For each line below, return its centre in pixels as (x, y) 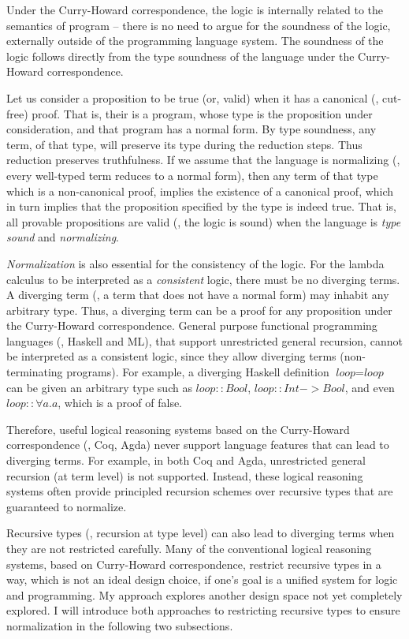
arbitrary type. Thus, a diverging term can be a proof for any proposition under (199, 310)
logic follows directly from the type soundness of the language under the (180, 56)
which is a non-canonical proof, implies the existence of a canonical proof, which (200, 191)
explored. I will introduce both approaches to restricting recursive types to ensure (203, 610)
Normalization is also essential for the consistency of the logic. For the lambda (195, 263)
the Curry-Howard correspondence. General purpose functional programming (192, 325)
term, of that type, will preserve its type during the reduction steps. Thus (184, 144)
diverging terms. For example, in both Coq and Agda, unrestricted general (186, 460)
